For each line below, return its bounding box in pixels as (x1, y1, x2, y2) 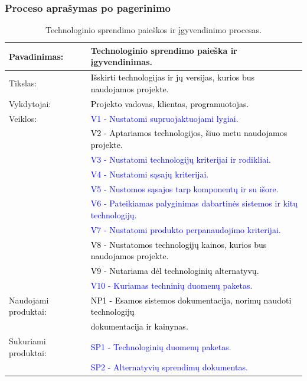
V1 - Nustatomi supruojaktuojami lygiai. (90, 112, 239, 124)
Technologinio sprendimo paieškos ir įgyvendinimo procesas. (45, 24, 262, 36)
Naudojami (9, 293, 49, 306)
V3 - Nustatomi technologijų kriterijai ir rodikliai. (90, 153, 271, 165)
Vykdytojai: (9, 97, 51, 109)
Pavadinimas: (9, 50, 64, 62)
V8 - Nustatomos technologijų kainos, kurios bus (90, 238, 267, 250)
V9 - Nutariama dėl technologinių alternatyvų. (90, 264, 259, 277)
